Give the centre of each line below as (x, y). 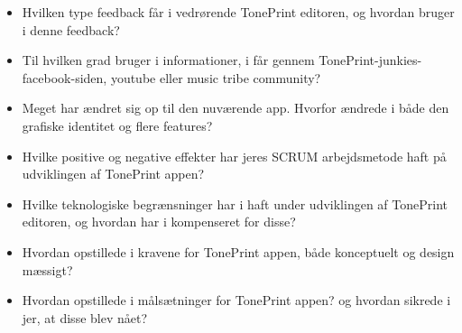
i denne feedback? (71, 29)
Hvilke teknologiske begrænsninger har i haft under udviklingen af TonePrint (235, 203)
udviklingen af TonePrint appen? (113, 174)
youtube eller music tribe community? (216, 77)
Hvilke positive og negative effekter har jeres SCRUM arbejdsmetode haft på (234, 156)
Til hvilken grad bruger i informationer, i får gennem (168, 60)
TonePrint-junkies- (370, 60)
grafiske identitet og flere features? (117, 125)
